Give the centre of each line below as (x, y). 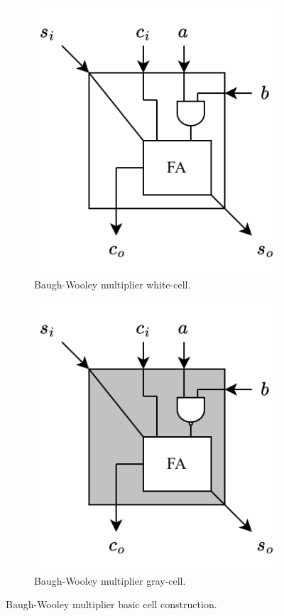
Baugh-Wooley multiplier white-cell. (113, 284)
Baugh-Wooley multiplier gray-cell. (110, 580)
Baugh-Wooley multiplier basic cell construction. (111, 604)
